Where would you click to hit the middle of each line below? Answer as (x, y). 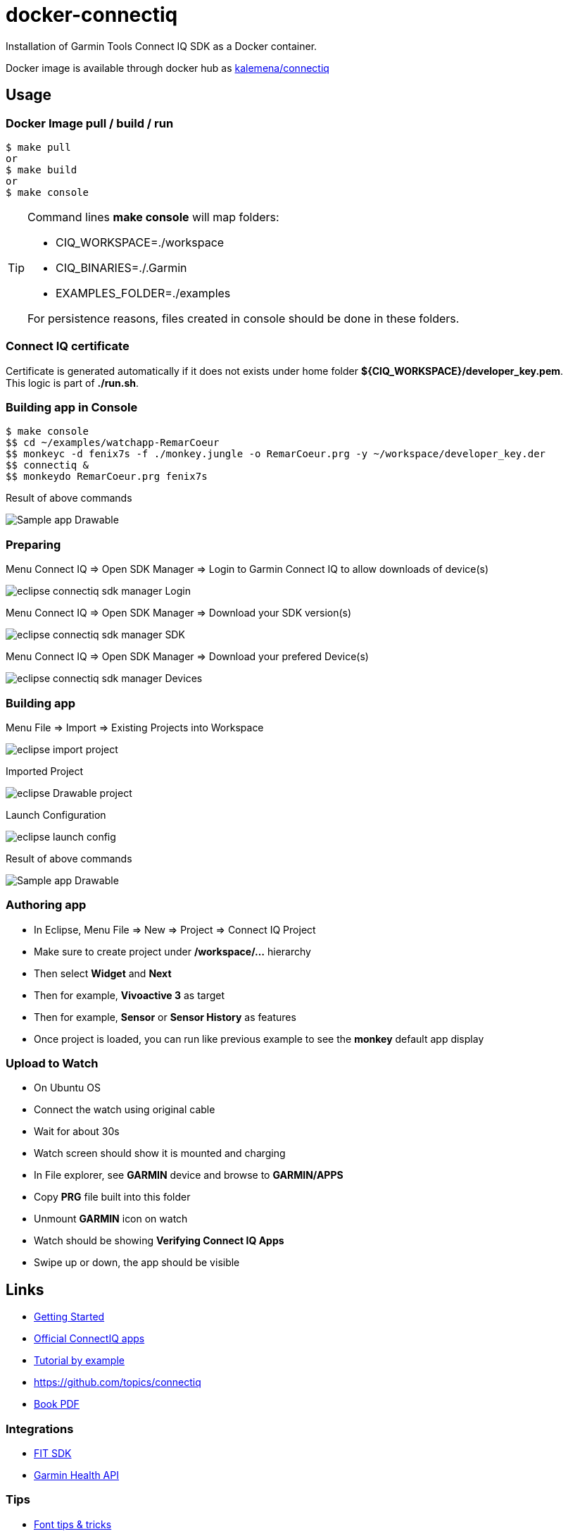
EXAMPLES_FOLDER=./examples (143, 293)
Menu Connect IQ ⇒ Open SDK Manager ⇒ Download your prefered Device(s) (187, 657)
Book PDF (57, 1404)
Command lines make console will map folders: (153, 217)
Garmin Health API (76, 1475)
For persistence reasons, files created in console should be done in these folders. (244, 318)
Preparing (33, 544)
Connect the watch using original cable (125, 1110)
